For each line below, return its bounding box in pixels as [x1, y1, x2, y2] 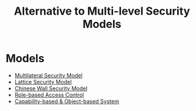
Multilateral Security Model [14, 71, 83, 79]
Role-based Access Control [14, 91, 84, 98]
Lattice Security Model [14, 78, 72, 85]
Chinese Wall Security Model [14, 84, 88, 92]
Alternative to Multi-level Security [13, 4, 191, 18]
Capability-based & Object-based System [14, 98, 120, 105]
